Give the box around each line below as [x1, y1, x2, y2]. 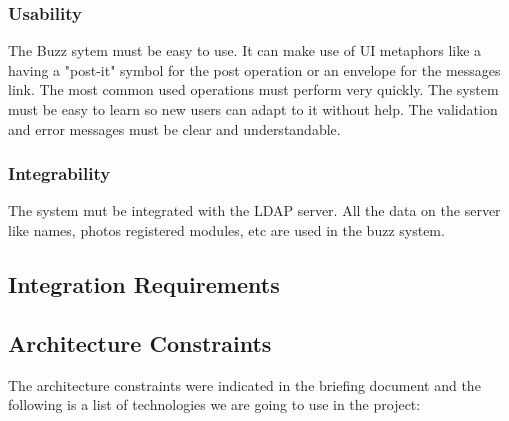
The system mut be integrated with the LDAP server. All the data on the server [8, 200, 501, 221]
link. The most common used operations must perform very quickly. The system [8, 79, 499, 100]
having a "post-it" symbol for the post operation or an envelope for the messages [8, 59, 501, 80]
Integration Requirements [8, 268, 280, 299]
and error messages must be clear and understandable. [8, 118, 341, 139]
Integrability [8, 161, 111, 186]
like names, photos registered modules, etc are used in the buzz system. [8, 220, 445, 240]
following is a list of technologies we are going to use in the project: [8, 394, 421, 415]
